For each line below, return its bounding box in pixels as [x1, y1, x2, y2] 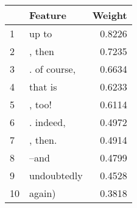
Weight [92, 8, 127, 22]
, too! [29, 97, 52, 111]
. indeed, [29, 115, 66, 129]
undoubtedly [29, 168, 83, 182]
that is [29, 80, 57, 94]
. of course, [29, 62, 76, 76]
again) [29, 186, 56, 200]
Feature [29, 8, 66, 22]
